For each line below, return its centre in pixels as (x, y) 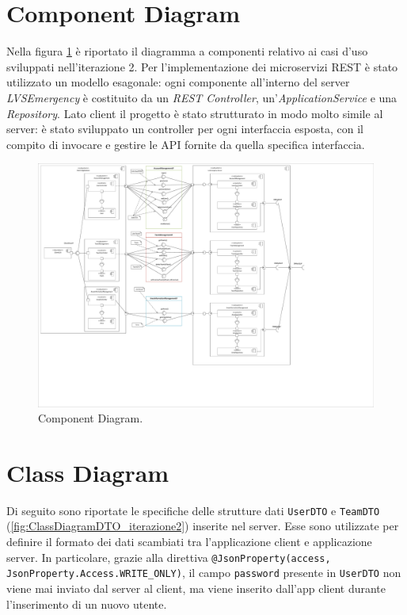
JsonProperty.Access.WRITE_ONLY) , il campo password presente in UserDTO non (204, 573)
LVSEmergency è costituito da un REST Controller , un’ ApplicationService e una (202, 97)
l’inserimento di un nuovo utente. (87, 604)
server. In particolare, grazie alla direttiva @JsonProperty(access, (169, 557)
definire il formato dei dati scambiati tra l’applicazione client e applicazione (189, 542)
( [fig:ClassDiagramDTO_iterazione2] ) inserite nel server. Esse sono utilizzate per (203, 526)
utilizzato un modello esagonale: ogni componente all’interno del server (178, 82)
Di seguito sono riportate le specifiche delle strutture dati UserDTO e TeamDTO (193, 510)
